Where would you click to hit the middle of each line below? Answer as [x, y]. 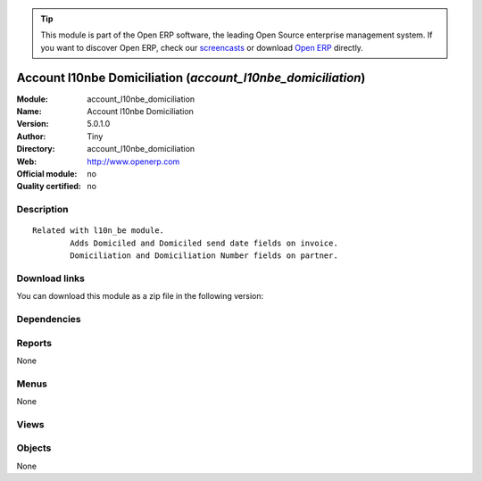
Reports [34, 343]
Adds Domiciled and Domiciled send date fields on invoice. [204, 243]
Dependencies [49, 319]
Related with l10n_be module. [99, 231]
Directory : [36, 149]
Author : [31, 136]
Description [42, 210]
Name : [29, 112]
